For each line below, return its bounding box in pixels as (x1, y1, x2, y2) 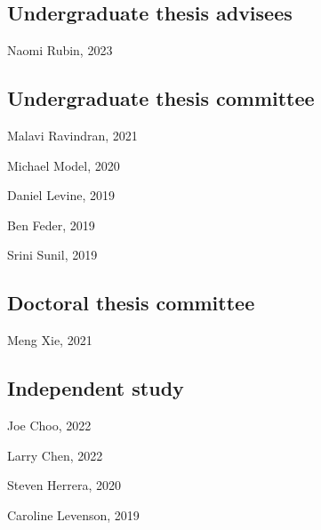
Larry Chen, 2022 (7, 446, 103, 464)
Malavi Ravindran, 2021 (7, 126, 138, 144)
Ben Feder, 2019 (7, 215, 95, 234)
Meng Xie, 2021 (7, 331, 92, 349)
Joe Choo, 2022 (7, 415, 92, 434)
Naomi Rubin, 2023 (7, 41, 113, 60)
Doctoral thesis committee (7, 289, 255, 317)
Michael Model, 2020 (7, 156, 120, 174)
